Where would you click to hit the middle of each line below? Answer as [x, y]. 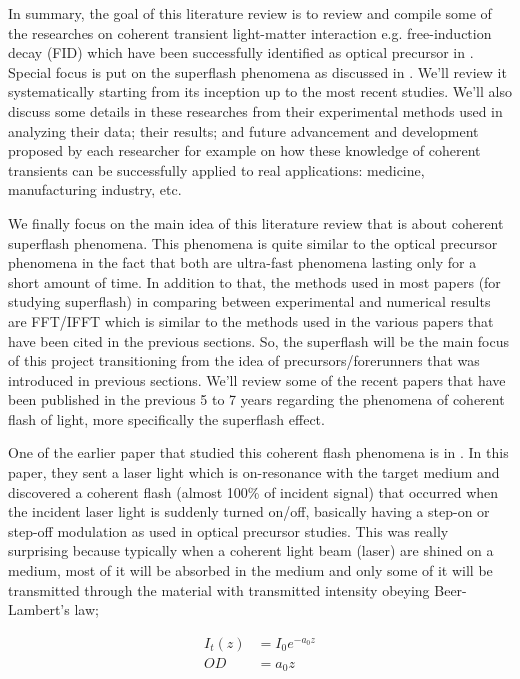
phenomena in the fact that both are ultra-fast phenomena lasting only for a [242, 262]
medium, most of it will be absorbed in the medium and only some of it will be [250, 570]
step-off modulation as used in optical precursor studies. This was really [228, 530]
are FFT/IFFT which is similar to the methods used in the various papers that [251, 320]
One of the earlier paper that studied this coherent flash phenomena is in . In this [258, 452]
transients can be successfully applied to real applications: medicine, [216, 169]
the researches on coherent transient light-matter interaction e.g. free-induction [250, 32]
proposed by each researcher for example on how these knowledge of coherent [244, 150]
